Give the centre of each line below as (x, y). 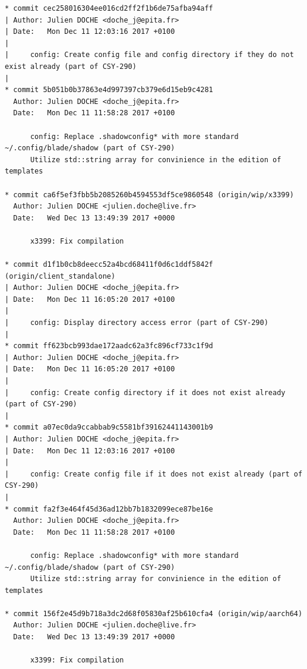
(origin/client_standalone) (60, 276)
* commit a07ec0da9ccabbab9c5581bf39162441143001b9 (109, 427)
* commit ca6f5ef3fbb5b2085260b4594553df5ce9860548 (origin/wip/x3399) (149, 195)
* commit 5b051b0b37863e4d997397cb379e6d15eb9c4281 (109, 90)
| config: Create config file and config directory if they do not (149, 55)
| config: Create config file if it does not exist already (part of (154, 474)
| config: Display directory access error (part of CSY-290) (137, 323)
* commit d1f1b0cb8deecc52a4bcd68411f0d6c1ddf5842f (109, 265)
